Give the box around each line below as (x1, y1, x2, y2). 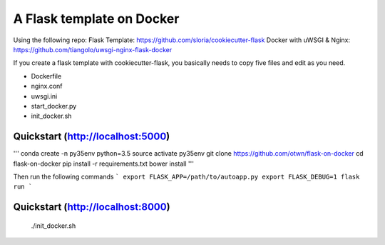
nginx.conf (31, 82, 63, 91)
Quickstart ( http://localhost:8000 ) (13, 201, 170, 214)
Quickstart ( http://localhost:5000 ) (13, 131, 170, 143)
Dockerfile (31, 71, 62, 80)
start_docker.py (31, 101, 77, 110)
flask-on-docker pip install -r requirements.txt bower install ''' (13, 159, 194, 168)
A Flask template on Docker (13, 11, 180, 26)
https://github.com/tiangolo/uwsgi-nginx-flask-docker (13, 45, 173, 54)
